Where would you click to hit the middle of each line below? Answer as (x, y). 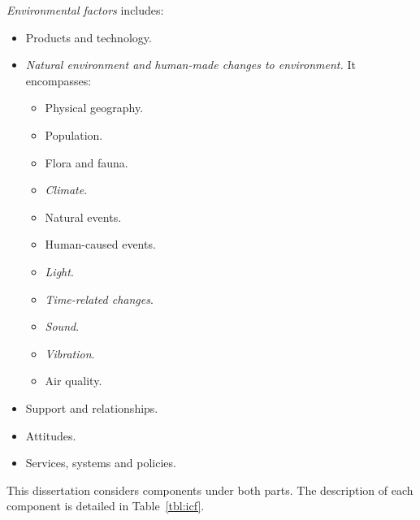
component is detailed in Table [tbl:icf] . (106, 506)
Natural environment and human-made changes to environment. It (191, 65)
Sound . (62, 326)
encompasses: (58, 80)
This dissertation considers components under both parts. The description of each (210, 490)
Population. (74, 134)
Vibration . (70, 353)
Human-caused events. (100, 244)
